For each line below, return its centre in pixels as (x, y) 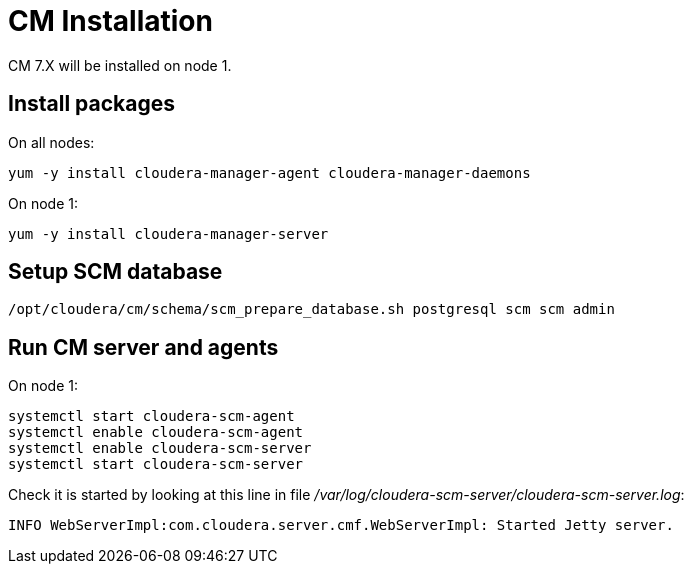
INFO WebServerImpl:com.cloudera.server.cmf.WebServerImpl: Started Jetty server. (341, 525)
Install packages (91, 104)
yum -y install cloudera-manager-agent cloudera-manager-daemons (269, 172)
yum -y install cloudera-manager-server (168, 233)
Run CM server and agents (143, 347)
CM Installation (110, 21)
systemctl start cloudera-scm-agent (151, 416)
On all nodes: (51, 142)
